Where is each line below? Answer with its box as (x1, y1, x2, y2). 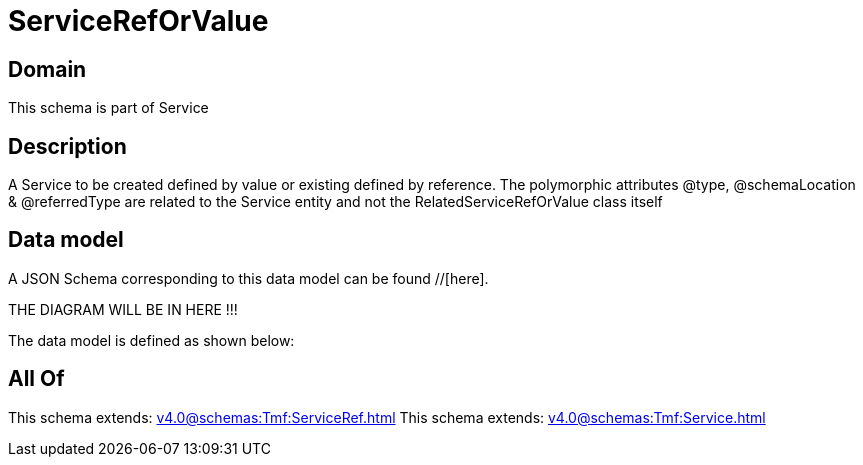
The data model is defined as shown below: (8, 331, 295, 349)
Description (8, 133, 127, 159)
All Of (8, 366, 65, 392)
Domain (8, 56, 87, 82)
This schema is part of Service (8, 99, 209, 117)
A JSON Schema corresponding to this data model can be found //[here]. (8, 269, 489, 287)
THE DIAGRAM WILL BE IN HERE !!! (8, 300, 238, 318)
